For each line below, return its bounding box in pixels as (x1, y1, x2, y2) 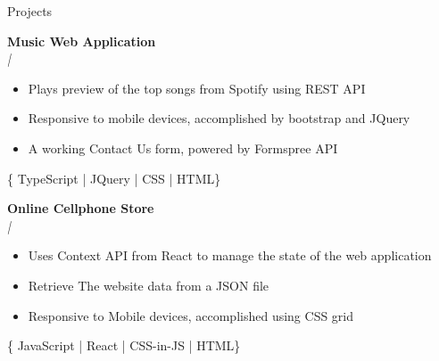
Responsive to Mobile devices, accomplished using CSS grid (28, 306, 354, 324)
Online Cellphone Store (7, 199, 154, 217)
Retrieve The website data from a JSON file (28, 275, 269, 294)
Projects (7, 2, 53, 20)
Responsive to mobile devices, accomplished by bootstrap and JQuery (28, 109, 410, 127)
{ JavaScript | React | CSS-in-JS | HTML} (7, 336, 241, 355)
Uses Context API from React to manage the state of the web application (28, 246, 432, 265)
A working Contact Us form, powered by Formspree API (28, 138, 338, 157)
